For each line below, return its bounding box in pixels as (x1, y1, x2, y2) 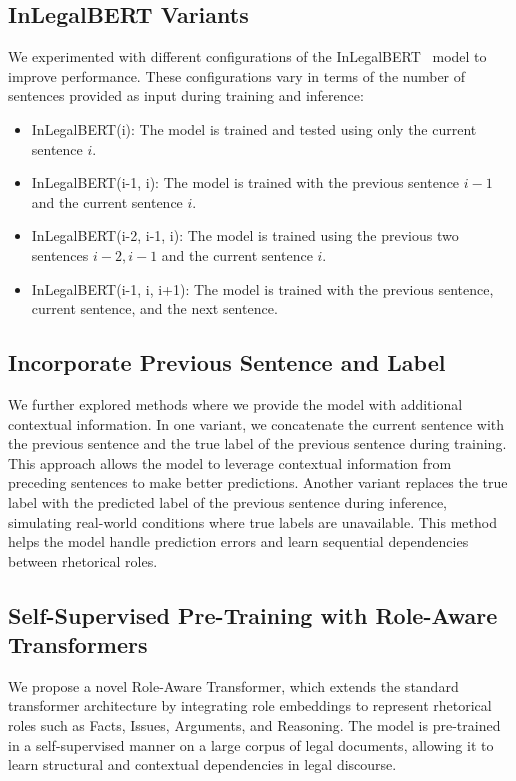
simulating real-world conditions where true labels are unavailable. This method (8, 511, 497, 532)
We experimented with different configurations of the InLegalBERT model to (8, 46, 487, 67)
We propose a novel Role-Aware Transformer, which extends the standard (8, 675, 459, 696)
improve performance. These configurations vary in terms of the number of (8, 65, 466, 86)
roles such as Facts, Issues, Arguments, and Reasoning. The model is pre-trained (8, 715, 501, 736)
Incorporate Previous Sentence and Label (8, 347, 446, 378)
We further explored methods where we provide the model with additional (8, 393, 463, 414)
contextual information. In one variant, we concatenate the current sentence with (8, 413, 505, 434)
